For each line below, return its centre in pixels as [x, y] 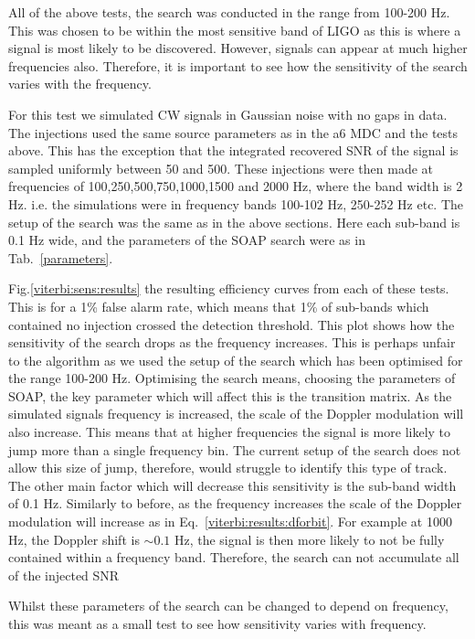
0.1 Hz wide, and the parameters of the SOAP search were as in [187, 240]
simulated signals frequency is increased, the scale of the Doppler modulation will [236, 414]
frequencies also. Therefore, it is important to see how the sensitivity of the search [238, 65]
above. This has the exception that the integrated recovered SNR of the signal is [233, 150]
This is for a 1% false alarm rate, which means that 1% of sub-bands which [219, 306]
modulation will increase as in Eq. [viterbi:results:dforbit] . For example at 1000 [230, 522]
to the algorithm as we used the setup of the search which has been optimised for [236, 360]
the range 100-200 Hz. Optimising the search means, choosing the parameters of [232, 378]
